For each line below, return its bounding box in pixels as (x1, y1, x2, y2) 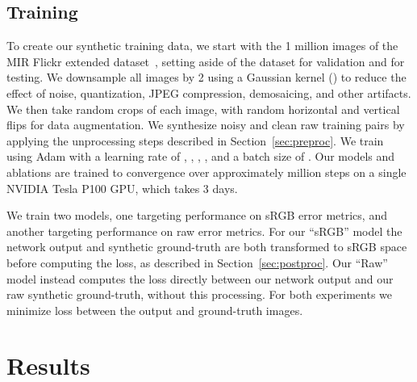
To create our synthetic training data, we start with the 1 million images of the (6, 37, 398, 54)
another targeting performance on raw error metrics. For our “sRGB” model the (6, 222, 402, 239)
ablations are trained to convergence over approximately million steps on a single (6, 163, 407, 180)
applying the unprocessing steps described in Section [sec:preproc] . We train (6, 132, 384, 149)
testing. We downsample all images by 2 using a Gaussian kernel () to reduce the (6, 69, 407, 86)
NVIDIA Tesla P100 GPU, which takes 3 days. (6, 179, 238, 196)
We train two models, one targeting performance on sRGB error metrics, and (6, 207, 387, 224)
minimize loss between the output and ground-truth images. (6, 301, 303, 318)
